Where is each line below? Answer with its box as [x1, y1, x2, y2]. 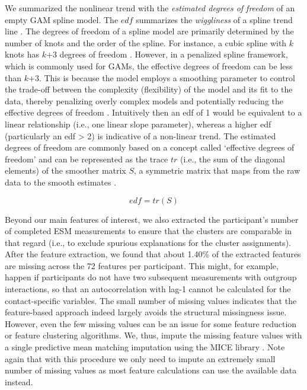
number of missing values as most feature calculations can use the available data [5, 364, 297, 376]
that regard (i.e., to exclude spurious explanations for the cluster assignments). [5, 236, 291, 248]
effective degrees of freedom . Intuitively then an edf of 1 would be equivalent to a [5, 106, 302, 119]
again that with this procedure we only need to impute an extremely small [5, 352, 276, 365]
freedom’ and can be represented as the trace [5, 152, 168, 165]
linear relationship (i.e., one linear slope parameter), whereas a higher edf [5, 117, 271, 130]
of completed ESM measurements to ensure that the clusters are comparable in [5, 225, 292, 237]
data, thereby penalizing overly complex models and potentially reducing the [5, 94, 284, 107]
